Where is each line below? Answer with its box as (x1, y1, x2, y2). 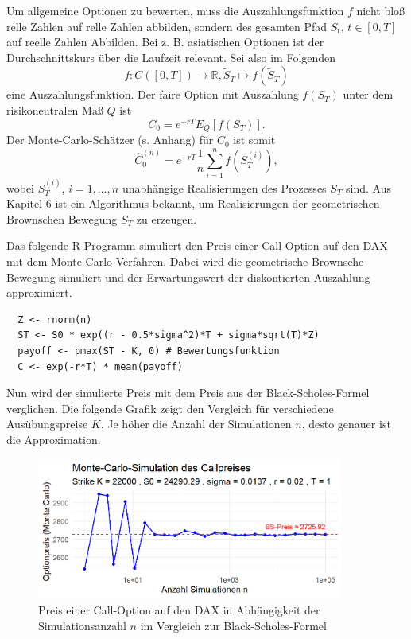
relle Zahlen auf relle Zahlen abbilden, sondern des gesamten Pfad (6, 18, 328, 34)
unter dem (343, 86, 394, 103)
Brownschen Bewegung (6, 210, 118, 227)
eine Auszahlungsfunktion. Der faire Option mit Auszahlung (6, 86, 299, 103)
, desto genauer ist (301, 415, 391, 432)
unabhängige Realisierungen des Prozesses (122, 179, 327, 196)
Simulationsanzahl (38, 617, 126, 633)
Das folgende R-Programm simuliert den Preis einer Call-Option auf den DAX (6, 237, 388, 254)
